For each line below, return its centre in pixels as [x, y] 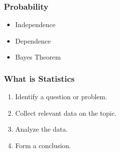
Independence [35, 24]
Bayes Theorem [38, 57]
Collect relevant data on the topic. [66, 113]
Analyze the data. [41, 129]
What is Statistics [39, 78]
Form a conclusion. [43, 145]
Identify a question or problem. [61, 97]
